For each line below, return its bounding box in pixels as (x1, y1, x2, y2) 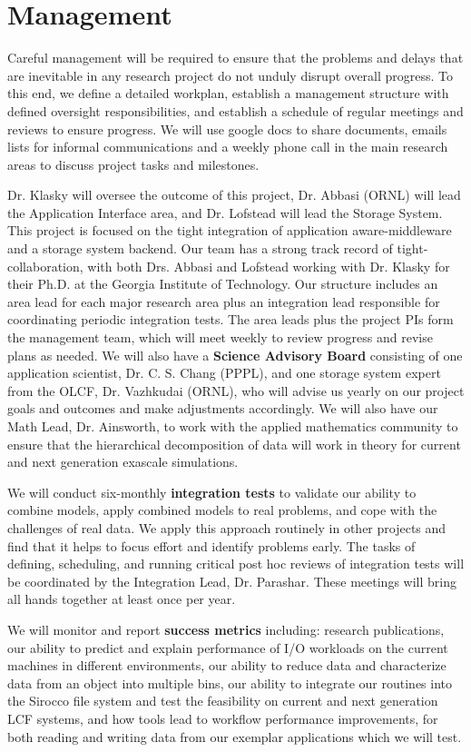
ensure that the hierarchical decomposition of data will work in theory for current (7, 434, 461, 453)
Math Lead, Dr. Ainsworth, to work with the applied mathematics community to (7, 417, 458, 435)
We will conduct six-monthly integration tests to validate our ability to (7, 482, 417, 501)
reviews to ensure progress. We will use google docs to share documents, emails (7, 119, 447, 138)
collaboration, (7, 256, 83, 275)
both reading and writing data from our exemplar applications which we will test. (7, 727, 462, 746)
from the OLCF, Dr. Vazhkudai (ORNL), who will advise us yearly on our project (7, 381, 465, 400)
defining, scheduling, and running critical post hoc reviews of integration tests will (7, 554, 465, 573)
